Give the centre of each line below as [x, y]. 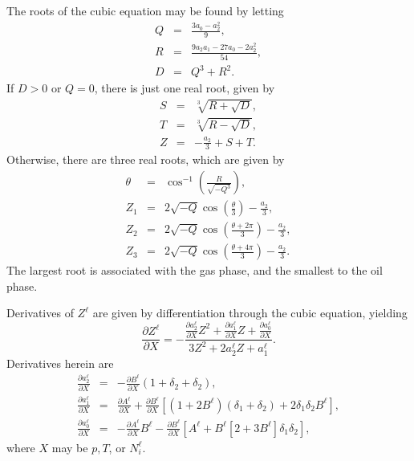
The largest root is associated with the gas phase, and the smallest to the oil [195, 270]
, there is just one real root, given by [185, 88]
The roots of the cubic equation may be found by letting [145, 10]
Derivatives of [40, 313]
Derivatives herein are [60, 363]
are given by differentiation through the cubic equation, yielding [250, 313]
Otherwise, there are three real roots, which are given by [146, 159]
